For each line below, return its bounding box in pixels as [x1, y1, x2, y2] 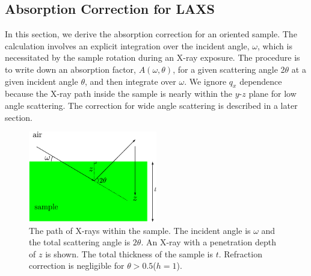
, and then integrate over [84, 75, 176, 87]
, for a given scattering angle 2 [173, 63, 285, 75]
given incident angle [5, 75, 78, 87]
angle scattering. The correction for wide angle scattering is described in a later [5, 99, 298, 111]
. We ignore [184, 75, 227, 87]
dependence [239, 75, 282, 87]
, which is [257, 39, 292, 52]
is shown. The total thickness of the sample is [45, 247, 213, 260]
